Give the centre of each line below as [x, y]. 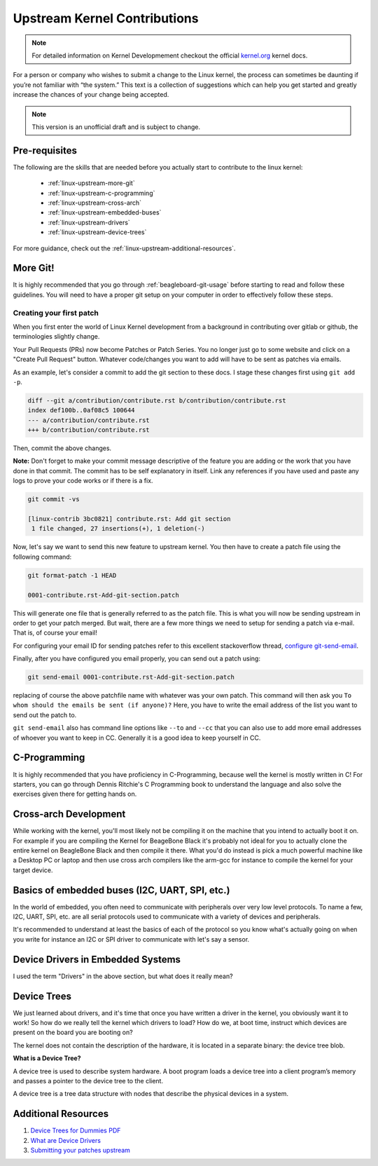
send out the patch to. [45, 714]
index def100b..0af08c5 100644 [82, 411]
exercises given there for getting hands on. [75, 794]
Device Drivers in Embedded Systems [97, 960]
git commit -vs [54, 499]
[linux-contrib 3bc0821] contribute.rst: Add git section [129, 519]
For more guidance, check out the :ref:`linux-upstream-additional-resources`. [124, 248]
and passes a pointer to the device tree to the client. [88, 1081]
